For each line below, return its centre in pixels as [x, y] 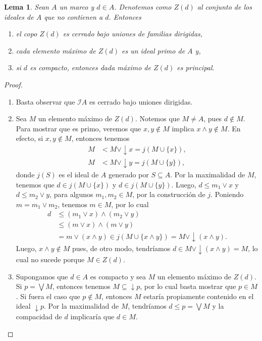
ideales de [19, 16]
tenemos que [35, 184]
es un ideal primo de [153, 50]
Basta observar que [45, 101]
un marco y [77, 7]
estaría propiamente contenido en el [199, 296]
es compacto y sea [118, 276]
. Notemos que [157, 118]
